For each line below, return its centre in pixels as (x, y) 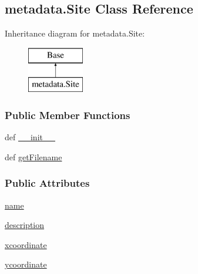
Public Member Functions (68, 115)
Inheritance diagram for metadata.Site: (75, 33)
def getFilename (33, 156)
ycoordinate (26, 264)
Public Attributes (47, 183)
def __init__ (30, 137)
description (25, 225)
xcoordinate (26, 244)
